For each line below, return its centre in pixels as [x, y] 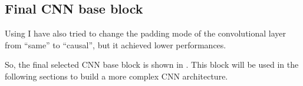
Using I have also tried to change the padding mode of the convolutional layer [146, 33]
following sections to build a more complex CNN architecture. [116, 76]
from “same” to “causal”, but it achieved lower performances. [116, 44]
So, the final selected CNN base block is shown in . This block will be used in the [152, 64]
